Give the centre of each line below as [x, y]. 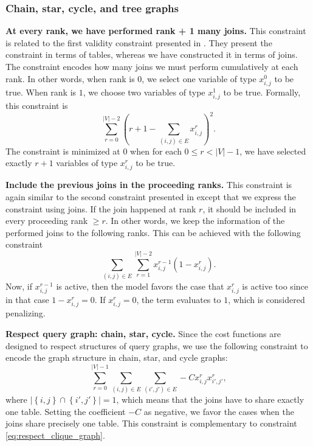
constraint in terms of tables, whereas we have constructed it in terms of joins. [152, 54]
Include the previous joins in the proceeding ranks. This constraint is [149, 185]
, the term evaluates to [179, 300]
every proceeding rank [47, 221]
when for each [156, 151]
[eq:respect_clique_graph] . [55, 435]
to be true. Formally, [262, 92]
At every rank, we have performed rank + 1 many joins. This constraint [156, 31]
